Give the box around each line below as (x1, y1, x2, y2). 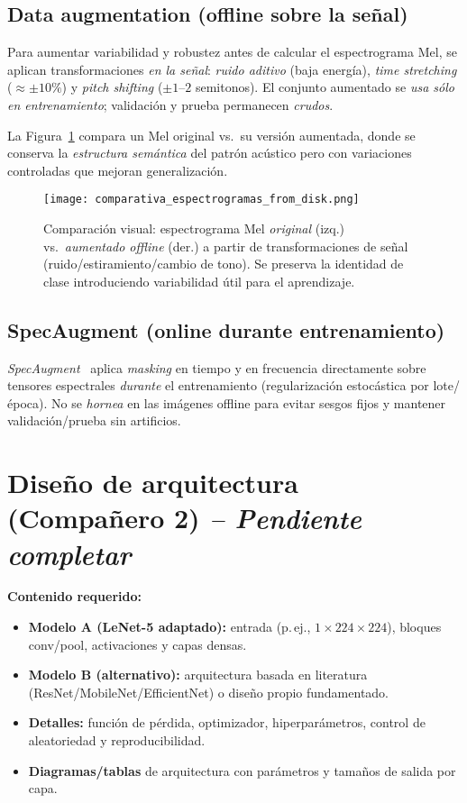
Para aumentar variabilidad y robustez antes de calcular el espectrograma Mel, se (7, 42, 457, 61)
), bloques (387, 617, 442, 636)
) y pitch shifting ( (61, 78, 163, 96)
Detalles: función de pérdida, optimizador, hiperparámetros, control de (28, 713, 426, 732)
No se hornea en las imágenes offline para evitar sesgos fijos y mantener (50, 393, 446, 412)
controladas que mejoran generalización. (7, 160, 228, 179)
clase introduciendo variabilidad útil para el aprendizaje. (43, 271, 355, 290)
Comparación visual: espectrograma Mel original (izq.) (43, 219, 344, 238)
